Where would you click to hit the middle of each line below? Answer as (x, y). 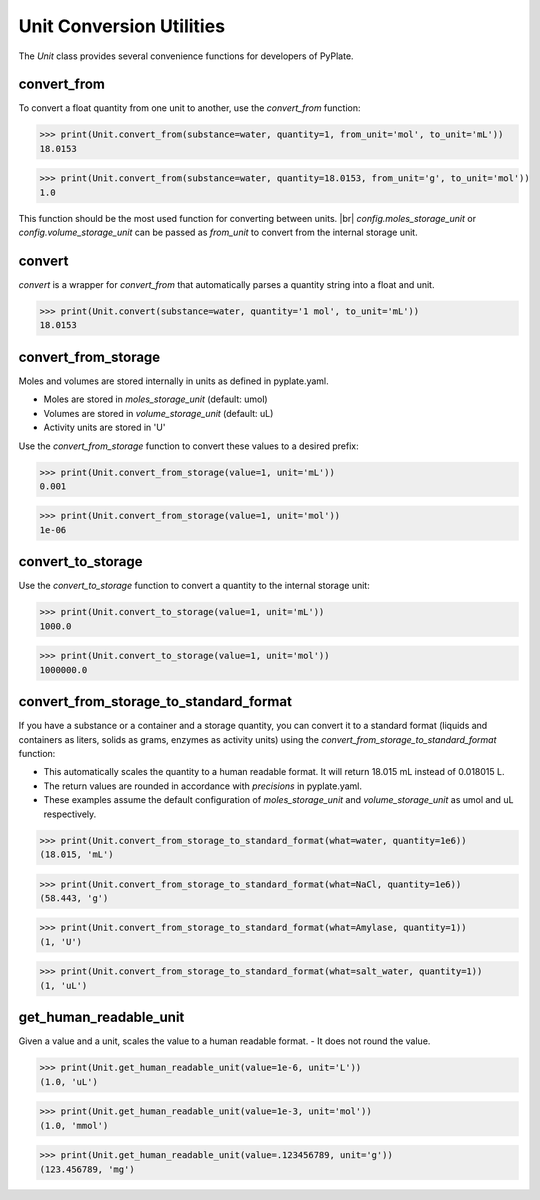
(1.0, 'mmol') (74, 1125)
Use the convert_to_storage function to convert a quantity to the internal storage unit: (194, 586)
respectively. (70, 814)
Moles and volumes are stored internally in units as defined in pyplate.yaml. (173, 381)
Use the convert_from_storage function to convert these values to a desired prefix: (188, 446)
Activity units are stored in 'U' (104, 427)
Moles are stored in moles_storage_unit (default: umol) (156, 399)
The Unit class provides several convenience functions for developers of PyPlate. (186, 56)
